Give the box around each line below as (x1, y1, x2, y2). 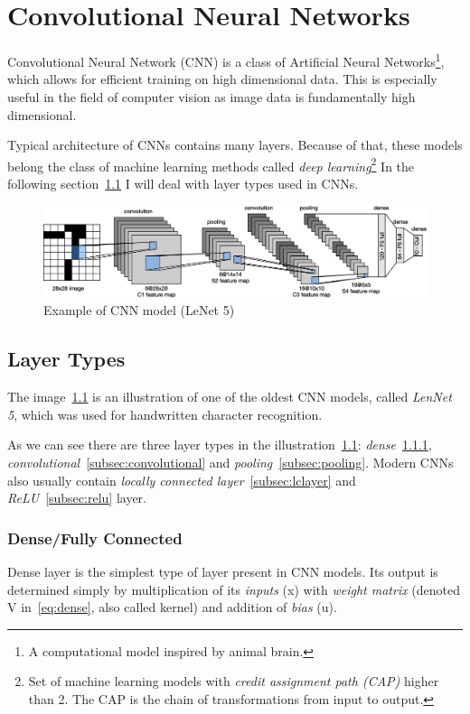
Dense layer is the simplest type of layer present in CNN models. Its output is (7, 562, 438, 581)
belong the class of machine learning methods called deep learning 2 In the (7, 153, 415, 175)
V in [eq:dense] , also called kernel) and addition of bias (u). (7, 598, 337, 617)
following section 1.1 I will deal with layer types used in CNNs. (7, 174, 359, 192)
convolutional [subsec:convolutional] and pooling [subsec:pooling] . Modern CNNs (7, 453, 454, 472)
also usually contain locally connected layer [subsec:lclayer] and (7, 470, 356, 489)
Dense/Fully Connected (7, 526, 183, 549)
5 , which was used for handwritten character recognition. (7, 404, 323, 423)
